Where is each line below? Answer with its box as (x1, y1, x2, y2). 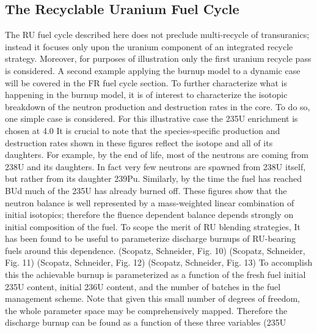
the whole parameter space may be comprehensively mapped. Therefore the (5, 304, 288, 316)
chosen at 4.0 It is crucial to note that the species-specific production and (5, 124, 280, 137)
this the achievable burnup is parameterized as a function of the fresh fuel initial (5, 268, 306, 281)
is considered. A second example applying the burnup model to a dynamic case (5, 64, 301, 77)
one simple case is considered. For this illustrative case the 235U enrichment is (5, 112, 298, 125)
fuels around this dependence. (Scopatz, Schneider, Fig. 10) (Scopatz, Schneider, (5, 244, 305, 256)
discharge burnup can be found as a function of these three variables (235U (5, 316, 286, 329)
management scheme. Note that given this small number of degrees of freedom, (5, 292, 300, 305)
